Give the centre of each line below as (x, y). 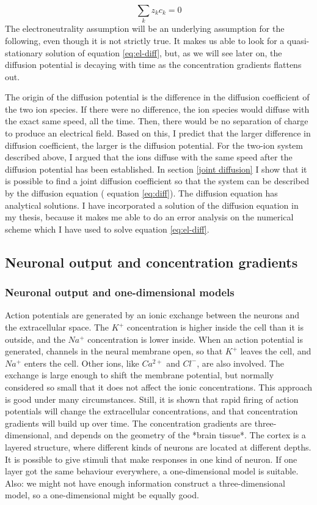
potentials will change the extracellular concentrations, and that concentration (151, 411)
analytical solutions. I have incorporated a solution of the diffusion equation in (152, 205)
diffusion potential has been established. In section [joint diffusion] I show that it (156, 169)
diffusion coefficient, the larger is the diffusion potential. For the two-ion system (154, 145)
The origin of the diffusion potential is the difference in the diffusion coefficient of (157, 97)
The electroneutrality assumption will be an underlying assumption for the (145, 28)
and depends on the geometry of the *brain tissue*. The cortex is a (180, 435)
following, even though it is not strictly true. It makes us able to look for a (145, 40)
